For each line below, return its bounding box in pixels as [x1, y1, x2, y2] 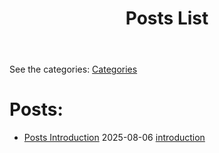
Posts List [125, 7, 209, 30]
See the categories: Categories [9, 63, 138, 76]
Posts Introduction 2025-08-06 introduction [23, 132, 206, 144]
